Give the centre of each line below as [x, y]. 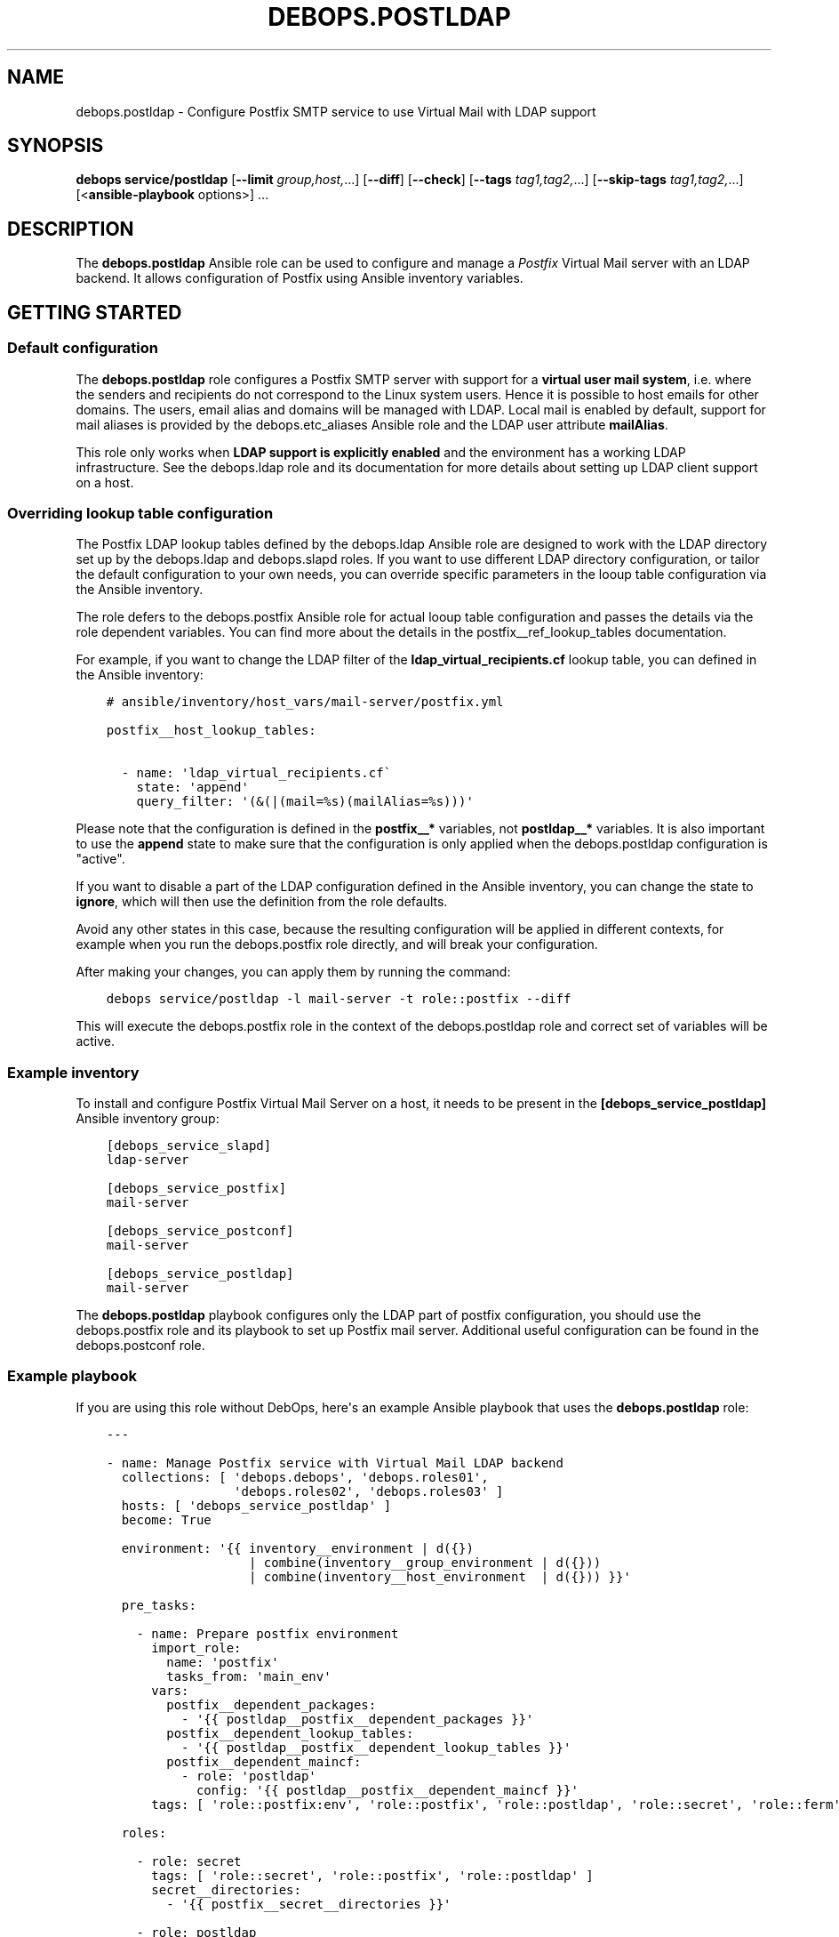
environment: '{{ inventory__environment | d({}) [297, 1548]
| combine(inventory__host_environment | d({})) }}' [439, 1576]
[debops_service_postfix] [196, 1188]
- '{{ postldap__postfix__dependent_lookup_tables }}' [376, 1747]
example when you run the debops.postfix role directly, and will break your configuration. [337, 944]
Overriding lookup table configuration [140, 513]
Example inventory [73, 1072]
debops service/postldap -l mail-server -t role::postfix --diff [339, 999]
